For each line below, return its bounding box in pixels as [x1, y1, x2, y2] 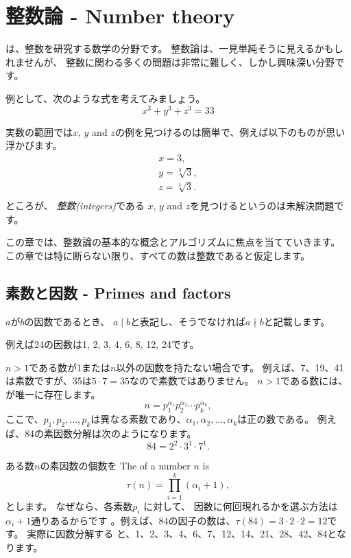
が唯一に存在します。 [5, 386, 101, 401]
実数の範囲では [5, 124, 73, 139]
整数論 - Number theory [5, 1, 235, 30]
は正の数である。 [237, 412, 315, 426]
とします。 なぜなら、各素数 [5, 498, 133, 513]
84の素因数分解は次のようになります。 [24, 426, 197, 440]
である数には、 [280, 373, 348, 388]
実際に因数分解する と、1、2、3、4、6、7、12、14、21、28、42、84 [27, 526, 328, 541]
